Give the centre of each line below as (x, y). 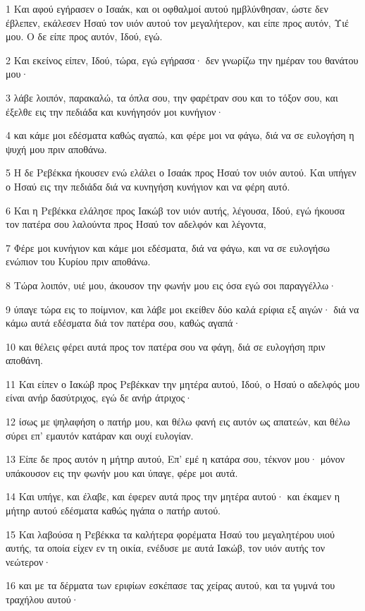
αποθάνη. (24, 360)
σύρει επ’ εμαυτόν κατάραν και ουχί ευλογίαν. (100, 435)
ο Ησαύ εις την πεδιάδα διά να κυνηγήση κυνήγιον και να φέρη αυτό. (148, 186)
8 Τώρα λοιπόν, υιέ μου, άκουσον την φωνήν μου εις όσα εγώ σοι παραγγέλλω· (171, 285)
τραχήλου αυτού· (42, 599)
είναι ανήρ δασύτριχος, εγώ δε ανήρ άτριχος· (99, 398)
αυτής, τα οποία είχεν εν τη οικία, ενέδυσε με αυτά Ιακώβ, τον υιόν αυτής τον (165, 548)
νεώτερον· (29, 561)
